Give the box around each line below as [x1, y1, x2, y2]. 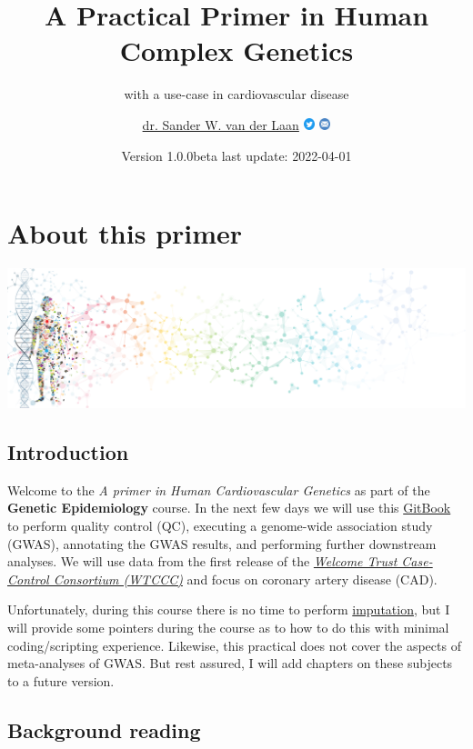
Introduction [7, 438, 129, 466]
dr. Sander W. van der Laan [142, 115, 299, 134]
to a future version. [7, 671, 115, 690]
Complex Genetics [119, 32, 354, 69]
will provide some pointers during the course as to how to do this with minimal [7, 618, 449, 637]
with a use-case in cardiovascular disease [124, 85, 349, 104]
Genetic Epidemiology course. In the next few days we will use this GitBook [7, 498, 451, 517]
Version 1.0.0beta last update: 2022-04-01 [121, 145, 352, 165]
